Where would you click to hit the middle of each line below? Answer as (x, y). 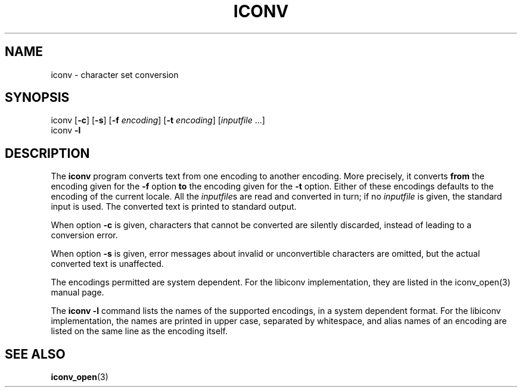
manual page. (77, 293)
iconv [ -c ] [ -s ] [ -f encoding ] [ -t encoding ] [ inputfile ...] (158, 120)
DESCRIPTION (47, 153)
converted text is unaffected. (107, 264)
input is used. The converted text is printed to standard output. (174, 207)
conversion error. (84, 235)
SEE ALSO (35, 354)
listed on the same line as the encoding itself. (139, 331)
